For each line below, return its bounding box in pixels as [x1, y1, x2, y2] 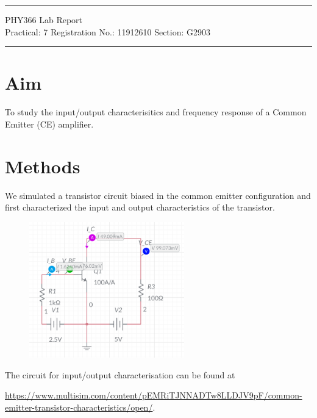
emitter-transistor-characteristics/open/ [5, 400, 153, 413]
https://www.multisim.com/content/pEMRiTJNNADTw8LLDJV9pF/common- [5, 389, 302, 402]
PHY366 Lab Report [5, 13, 83, 26]
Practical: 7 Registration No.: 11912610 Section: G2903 [5, 25, 211, 38]
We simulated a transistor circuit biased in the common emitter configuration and [5, 189, 311, 201]
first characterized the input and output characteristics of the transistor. [5, 201, 275, 214]
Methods [5, 153, 80, 178]
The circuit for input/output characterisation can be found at [5, 368, 235, 381]
